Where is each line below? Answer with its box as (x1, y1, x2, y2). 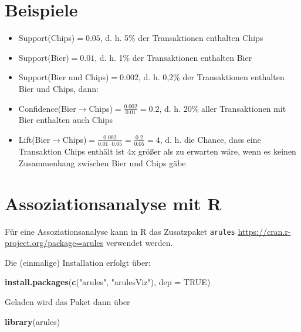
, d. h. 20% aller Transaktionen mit (159, 102, 286, 114)
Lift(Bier (18, 133, 50, 145)
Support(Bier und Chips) (18, 71, 109, 83)
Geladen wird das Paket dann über (5, 295, 130, 307)
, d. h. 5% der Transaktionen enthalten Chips (100, 32, 263, 44)
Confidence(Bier (18, 102, 76, 114)
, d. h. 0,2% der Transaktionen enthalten (138, 71, 285, 83)
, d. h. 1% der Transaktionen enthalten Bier (94, 51, 252, 63)
